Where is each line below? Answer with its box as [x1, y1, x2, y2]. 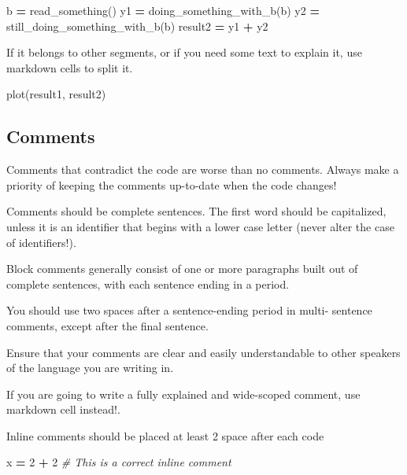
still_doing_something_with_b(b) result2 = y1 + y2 [6, 17, 268, 34]
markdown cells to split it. [6, 59, 133, 75]
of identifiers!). [6, 234, 76, 250]
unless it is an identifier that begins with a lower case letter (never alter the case [6, 218, 394, 234]
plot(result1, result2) [6, 86, 106, 102]
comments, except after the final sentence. [6, 317, 209, 333]
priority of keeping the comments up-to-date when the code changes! [6, 176, 337, 193]
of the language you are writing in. [6, 359, 174, 376]
